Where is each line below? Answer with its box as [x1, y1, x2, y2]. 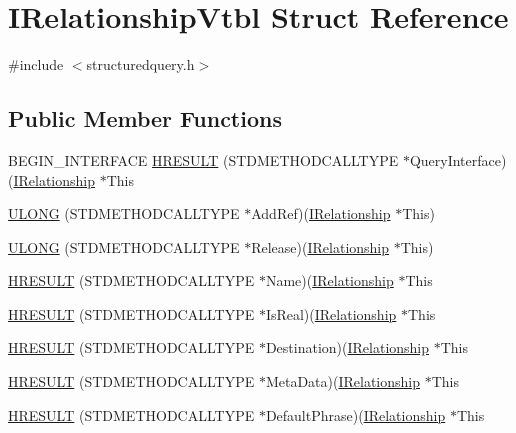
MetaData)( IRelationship [265, 371, 421, 392]
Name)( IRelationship [265, 270, 394, 291]
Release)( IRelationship [251, 236, 390, 257]
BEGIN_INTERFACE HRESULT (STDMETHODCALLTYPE [8, 149, 399, 170]
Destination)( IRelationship [265, 337, 430, 358]
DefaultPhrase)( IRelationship [265, 404, 446, 425]
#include [8, 54, 64, 75]
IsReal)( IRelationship [265, 303, 397, 324]
